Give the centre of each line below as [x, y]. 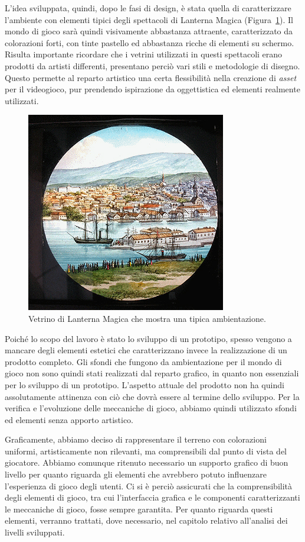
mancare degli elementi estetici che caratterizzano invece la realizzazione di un [146, 350]
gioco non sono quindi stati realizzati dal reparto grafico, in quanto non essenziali [152, 373]
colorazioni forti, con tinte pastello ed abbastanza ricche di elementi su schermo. [150, 42]
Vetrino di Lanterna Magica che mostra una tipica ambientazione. [147, 318]
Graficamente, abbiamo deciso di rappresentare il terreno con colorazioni [136, 439]
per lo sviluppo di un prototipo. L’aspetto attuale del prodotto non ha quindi [145, 384]
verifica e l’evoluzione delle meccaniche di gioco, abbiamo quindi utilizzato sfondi [151, 408]
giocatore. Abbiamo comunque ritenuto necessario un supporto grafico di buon [147, 462]
